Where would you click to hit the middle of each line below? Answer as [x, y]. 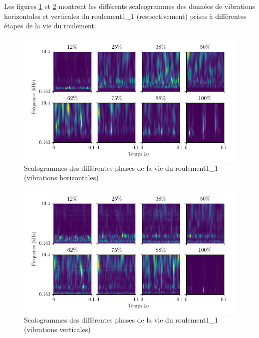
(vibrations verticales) [57, 329]
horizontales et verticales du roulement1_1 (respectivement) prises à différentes [125, 16]
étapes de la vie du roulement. [50, 26]
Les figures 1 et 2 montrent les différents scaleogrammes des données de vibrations [130, 6]
